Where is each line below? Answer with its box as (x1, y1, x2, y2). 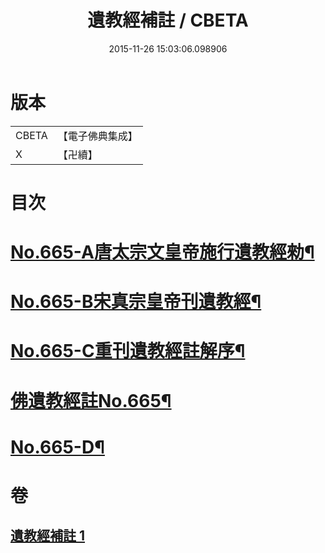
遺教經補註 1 (10, 527, 86, 545)
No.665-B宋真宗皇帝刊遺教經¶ (10, 291, 262, 313)
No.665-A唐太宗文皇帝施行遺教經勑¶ (10, 241, 315, 264)
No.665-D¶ (10, 436, 105, 458)
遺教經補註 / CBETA (87, 9, 249, 32)
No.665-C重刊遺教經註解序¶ (10, 340, 246, 363)
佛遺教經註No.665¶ (10, 389, 172, 412)
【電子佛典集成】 (57, 129, 138, 143)
